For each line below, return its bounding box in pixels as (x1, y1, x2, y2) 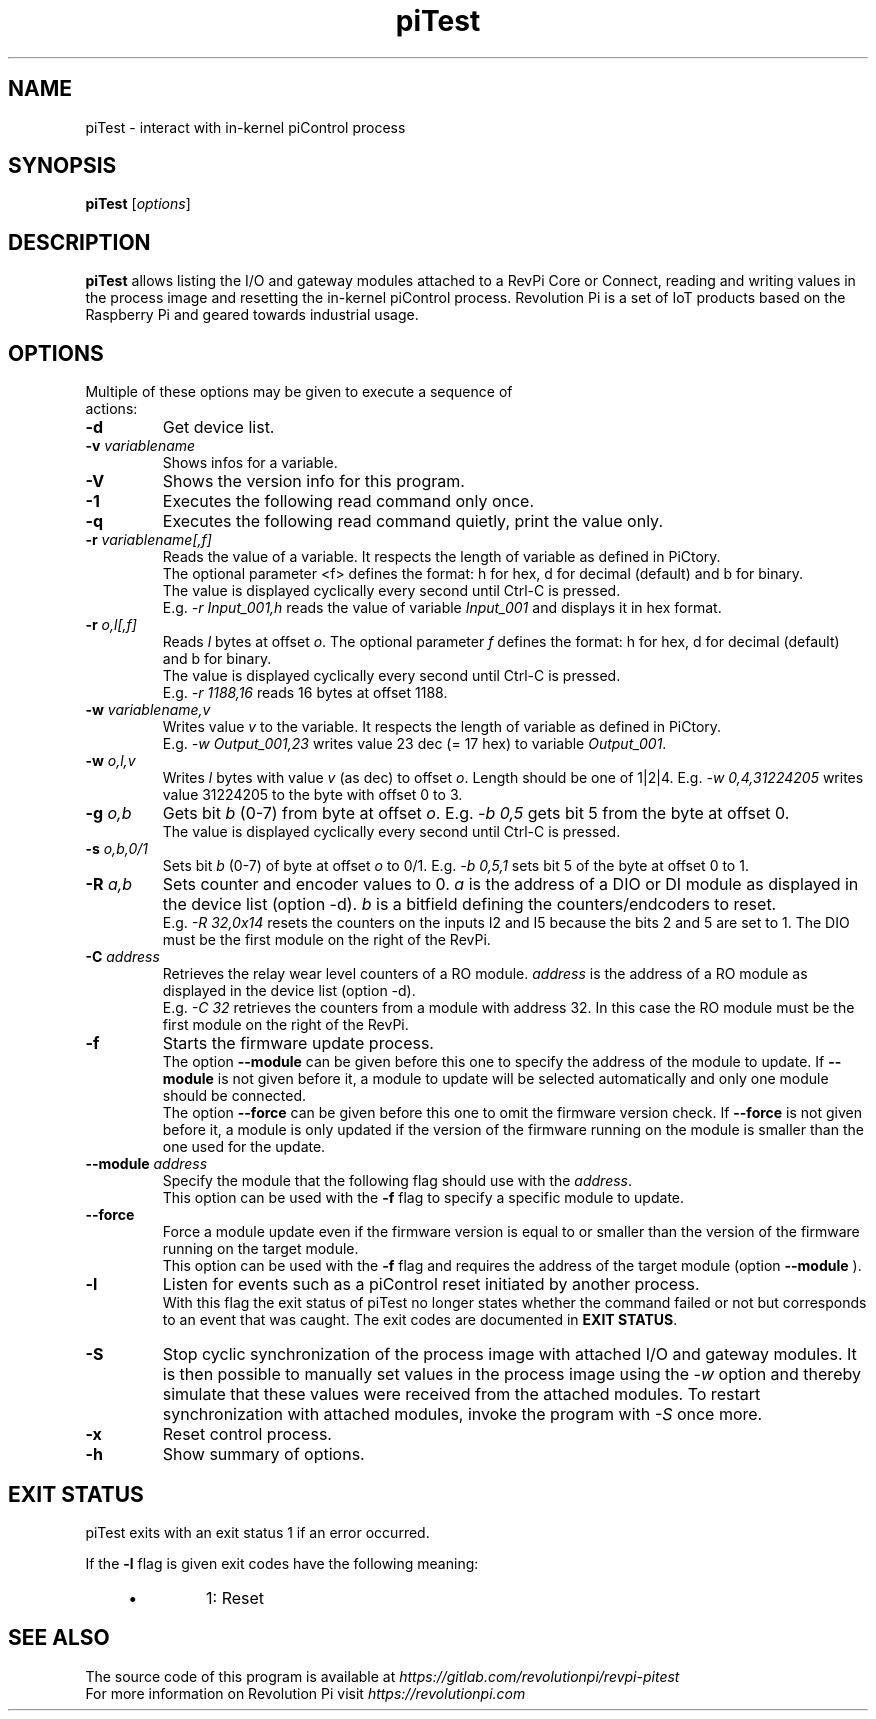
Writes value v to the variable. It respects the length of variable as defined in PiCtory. (162, 718, 722, 736)
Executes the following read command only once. (162, 491, 535, 512)
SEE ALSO (8, 1625, 110, 1651)
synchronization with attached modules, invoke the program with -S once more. (162, 1404, 763, 1425)
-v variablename (85, 437, 196, 455)
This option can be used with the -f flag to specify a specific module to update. (162, 1189, 685, 1207)
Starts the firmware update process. (162, 1033, 434, 1054)
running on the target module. (162, 1240, 359, 1258)
